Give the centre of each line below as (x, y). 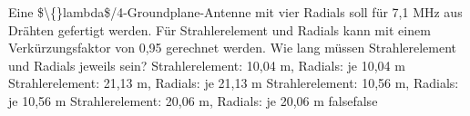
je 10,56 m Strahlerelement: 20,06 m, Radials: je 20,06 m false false (193, 100)
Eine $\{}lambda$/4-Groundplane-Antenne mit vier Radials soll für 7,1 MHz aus (235, 12)
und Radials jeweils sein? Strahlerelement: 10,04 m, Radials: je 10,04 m (207, 65)
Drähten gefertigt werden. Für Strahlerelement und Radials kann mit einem (220, 29)
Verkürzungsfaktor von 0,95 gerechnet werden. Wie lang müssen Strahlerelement (233, 48)
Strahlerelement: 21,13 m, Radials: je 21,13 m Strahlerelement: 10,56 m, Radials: (234, 83)
